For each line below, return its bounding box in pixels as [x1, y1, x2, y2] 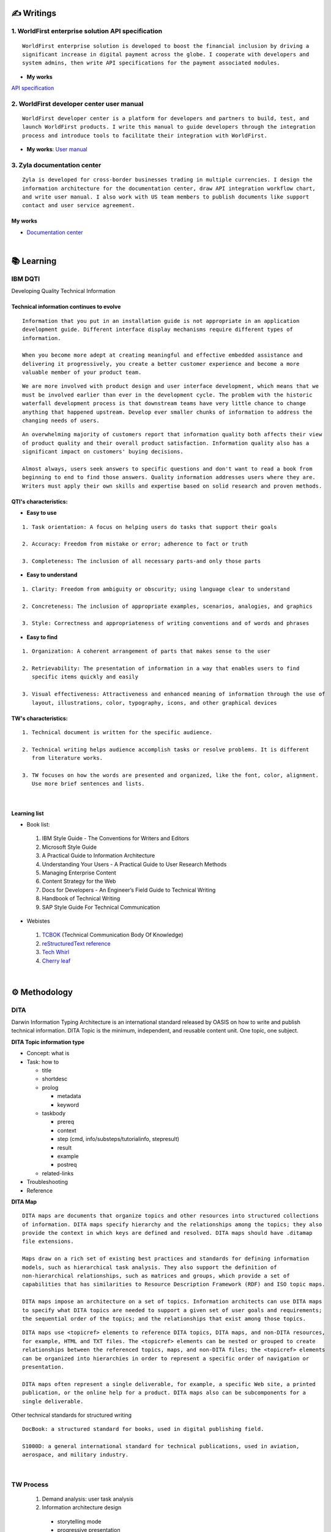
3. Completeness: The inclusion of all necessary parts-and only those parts [22, 558, 261, 565]
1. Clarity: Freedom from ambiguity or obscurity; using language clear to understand [22, 585, 290, 593]
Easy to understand [26, 571, 78, 578]
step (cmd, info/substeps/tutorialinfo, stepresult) [57, 1136, 180, 1143]
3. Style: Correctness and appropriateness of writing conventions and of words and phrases [22, 620, 310, 627]
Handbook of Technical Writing [42, 895, 121, 902]
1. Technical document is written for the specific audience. [22, 729, 213, 735]
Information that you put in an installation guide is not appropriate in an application [22, 317, 300, 324]
